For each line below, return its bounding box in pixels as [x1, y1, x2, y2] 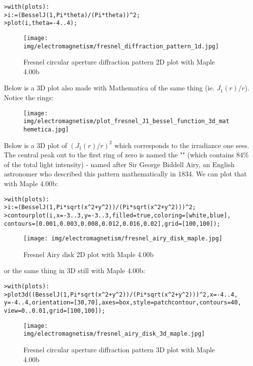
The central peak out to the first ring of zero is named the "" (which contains [4, 150, 234, 160]
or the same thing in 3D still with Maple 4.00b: [4, 265, 145, 276]
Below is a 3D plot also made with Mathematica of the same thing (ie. [4, 83, 214, 93]
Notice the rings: [4, 92, 54, 103]
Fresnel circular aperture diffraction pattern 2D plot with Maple [23, 57, 215, 67]
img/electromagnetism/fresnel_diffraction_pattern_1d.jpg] [23, 43, 219, 50]
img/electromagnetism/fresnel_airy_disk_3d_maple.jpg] [23, 330, 205, 338]
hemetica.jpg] [23, 126, 69, 133]
